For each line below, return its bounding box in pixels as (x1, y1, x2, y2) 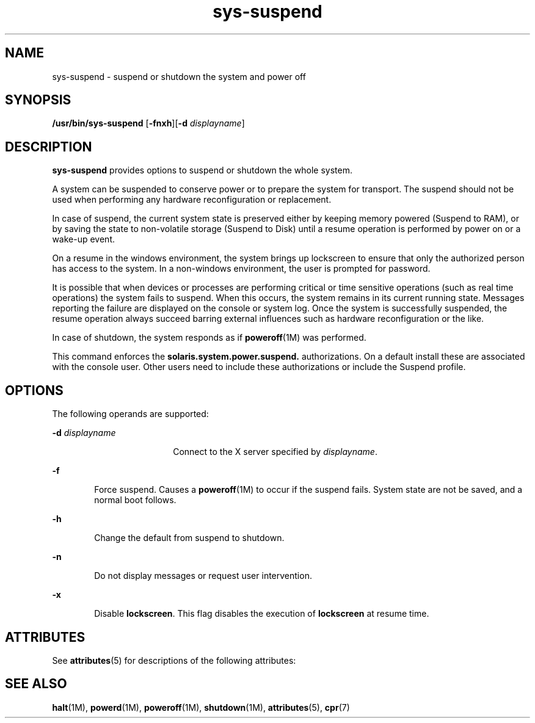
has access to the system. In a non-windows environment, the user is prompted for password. (52, 263, 431, 274)
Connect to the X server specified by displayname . (173, 446, 377, 457)
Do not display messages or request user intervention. (94, 570, 312, 581)
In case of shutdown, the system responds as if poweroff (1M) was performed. (52, 332, 366, 343)
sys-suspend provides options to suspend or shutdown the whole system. (52, 165, 352, 176)
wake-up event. (52, 234, 115, 245)
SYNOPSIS (5, 92, 71, 108)
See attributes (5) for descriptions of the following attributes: (52, 655, 296, 666)
